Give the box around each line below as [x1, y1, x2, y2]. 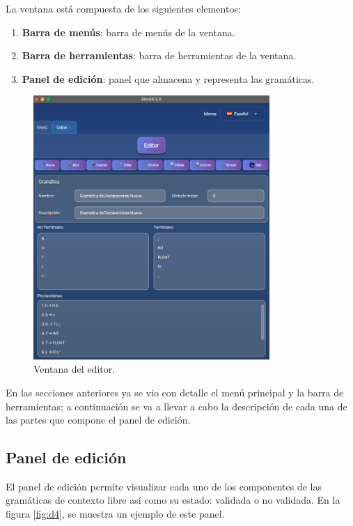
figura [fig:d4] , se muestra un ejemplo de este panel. [6, 506, 225, 521]
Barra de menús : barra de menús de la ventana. [22, 24, 235, 39]
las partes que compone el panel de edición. [6, 412, 191, 427]
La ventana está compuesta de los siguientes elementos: [6, 1, 241, 15]
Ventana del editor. [33, 362, 116, 376]
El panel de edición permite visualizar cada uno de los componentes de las [6, 479, 322, 493]
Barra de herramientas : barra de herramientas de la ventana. [22, 48, 297, 63]
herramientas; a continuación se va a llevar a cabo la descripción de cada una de [6, 399, 347, 413]
